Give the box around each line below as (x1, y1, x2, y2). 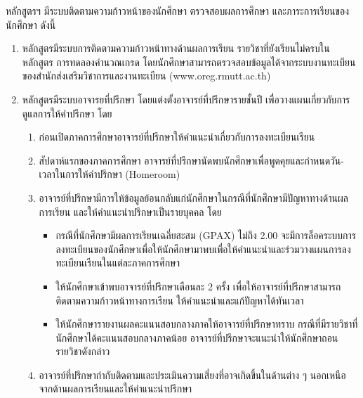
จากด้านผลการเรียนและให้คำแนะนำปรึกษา (39, 381, 192, 396)
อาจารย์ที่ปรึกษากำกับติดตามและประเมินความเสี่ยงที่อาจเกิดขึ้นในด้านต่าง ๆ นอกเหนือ (39, 367, 346, 382)
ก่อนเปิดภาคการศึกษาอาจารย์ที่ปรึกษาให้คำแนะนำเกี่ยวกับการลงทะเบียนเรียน (39, 129, 315, 144)
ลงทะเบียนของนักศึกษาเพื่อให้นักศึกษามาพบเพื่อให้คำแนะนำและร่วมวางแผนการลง (55, 241, 351, 256)
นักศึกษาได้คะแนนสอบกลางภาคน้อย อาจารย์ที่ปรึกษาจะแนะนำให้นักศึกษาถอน (55, 330, 338, 345)
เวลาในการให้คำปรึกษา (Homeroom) (39, 167, 180, 181)
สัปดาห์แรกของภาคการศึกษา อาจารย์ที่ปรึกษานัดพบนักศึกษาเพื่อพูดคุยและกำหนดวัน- (39, 153, 344, 167)
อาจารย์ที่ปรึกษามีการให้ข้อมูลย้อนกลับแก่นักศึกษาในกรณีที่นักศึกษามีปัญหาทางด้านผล (39, 190, 348, 205)
